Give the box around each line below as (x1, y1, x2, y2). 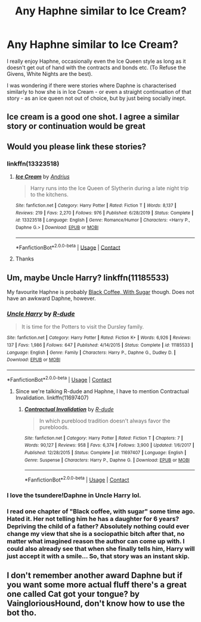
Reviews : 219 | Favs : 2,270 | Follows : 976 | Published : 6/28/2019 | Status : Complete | (15, 210, 194, 216)
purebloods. (39, 423, 69, 431)
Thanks (15, 255, 35, 262)
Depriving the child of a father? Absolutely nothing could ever (7, 522, 190, 530)
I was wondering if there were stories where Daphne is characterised (7, 82, 177, 89)
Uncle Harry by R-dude (7, 310, 75, 318)
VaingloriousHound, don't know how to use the (7, 599, 185, 609)
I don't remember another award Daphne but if (7, 571, 183, 581)
